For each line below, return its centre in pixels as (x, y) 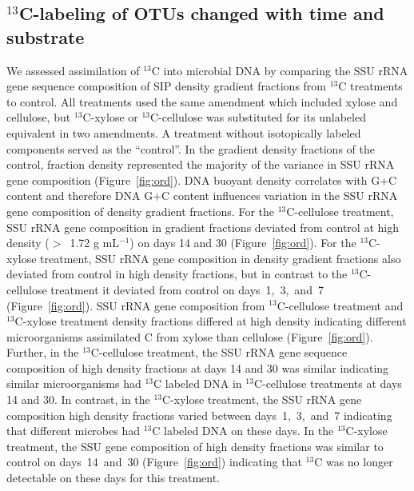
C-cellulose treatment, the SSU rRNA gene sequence (219, 352)
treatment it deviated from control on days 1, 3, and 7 (187, 289)
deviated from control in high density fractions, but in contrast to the (177, 274)
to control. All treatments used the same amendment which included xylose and (202, 101)
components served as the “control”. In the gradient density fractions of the (191, 148)
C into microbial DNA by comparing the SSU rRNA (280, 70)
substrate (46, 36)
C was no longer (354, 462)
